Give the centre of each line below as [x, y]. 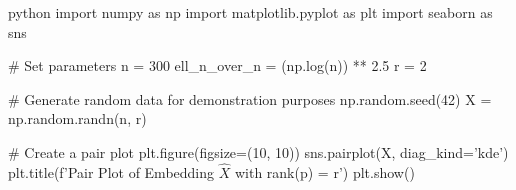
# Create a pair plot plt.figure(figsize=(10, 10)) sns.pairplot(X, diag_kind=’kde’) [258, 151]
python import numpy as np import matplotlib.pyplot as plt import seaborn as [250, 12]
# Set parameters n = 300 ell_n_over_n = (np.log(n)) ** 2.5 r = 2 [217, 65]
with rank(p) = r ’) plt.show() [324, 171]
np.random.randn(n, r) [77, 118]
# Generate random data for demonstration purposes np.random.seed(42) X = [250, 98]
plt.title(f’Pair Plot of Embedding [111, 171]
